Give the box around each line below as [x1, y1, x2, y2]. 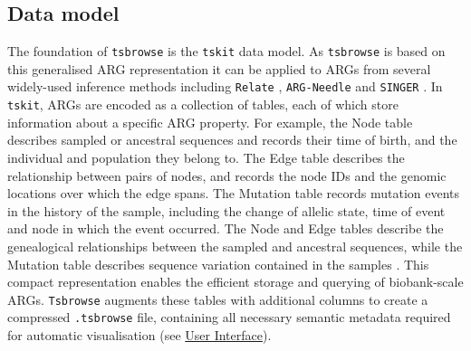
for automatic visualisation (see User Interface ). [7, 326, 272, 345]
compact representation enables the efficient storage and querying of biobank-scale [7, 272, 464, 291]
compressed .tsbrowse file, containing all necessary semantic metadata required [7, 308, 451, 327]
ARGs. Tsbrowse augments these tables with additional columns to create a [7, 289, 428, 308]
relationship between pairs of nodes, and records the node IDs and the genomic [7, 166, 447, 185]
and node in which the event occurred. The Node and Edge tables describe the [7, 219, 444, 238]
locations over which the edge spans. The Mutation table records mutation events [7, 184, 460, 203]
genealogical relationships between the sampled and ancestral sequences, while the [7, 236, 463, 255]
